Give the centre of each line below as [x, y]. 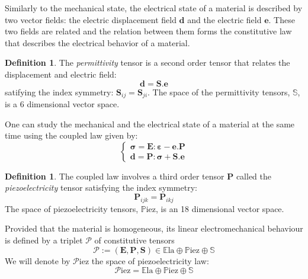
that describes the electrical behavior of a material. [97, 42]
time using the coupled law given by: [71, 135]
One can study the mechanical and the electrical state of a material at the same [150, 124]
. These [282, 19]
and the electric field [224, 19]
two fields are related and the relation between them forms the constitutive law [148, 31]
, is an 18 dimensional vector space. [220, 208]
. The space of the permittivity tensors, [219, 92]
